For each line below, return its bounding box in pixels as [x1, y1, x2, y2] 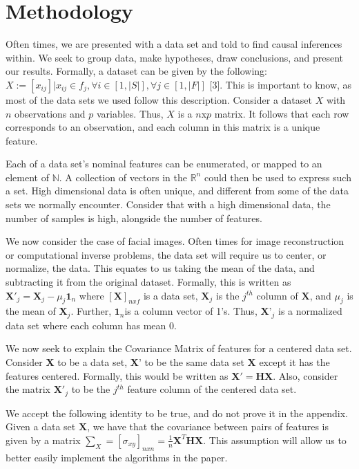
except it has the [259, 355, 330, 369]
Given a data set [6, 419, 76, 434]
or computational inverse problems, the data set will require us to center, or [6, 247, 327, 261]
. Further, [70, 304, 112, 318]
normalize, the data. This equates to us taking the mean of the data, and [6, 261, 315, 275]
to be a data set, [57, 355, 128, 369]
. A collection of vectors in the [59, 169, 187, 184]
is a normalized [278, 304, 342, 318]
